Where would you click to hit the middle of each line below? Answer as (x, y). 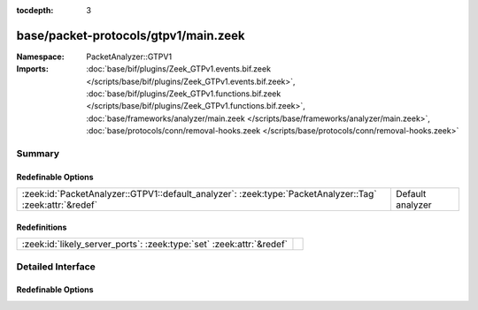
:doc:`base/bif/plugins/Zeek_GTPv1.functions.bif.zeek (184, 94)
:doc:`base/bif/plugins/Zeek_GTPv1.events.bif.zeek (179, 69)
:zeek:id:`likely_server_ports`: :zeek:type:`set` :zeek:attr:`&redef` (154, 245)
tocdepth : (35, 10)
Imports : (32, 69)
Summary (38, 154)
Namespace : (41, 57)
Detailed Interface (56, 267)
